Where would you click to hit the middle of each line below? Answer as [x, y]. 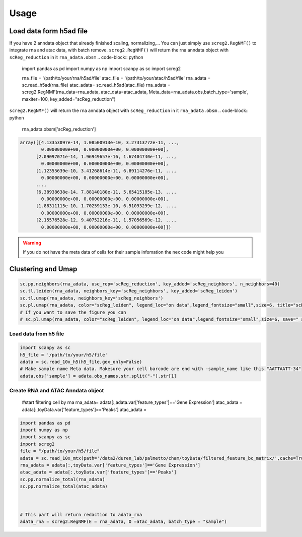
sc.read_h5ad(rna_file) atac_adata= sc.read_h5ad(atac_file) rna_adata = [96, 85]
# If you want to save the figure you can [73, 312]
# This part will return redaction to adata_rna [81, 515]
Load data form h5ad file [49, 31]
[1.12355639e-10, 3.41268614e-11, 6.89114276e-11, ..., [106, 171]
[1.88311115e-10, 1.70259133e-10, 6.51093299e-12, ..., [106, 206]
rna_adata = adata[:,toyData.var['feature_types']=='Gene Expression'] [110, 465]
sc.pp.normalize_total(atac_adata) [64, 486]
